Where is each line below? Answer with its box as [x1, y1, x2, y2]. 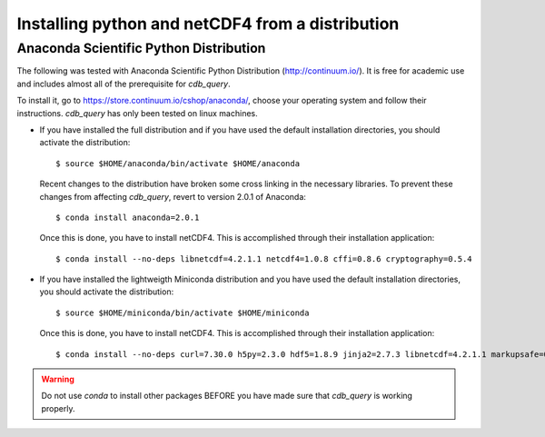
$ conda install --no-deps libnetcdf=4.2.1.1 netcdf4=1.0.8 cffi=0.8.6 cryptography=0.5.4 [55, 253, 472, 263]
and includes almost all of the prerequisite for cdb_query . [16, 78, 231, 89]
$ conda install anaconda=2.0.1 [55, 212, 200, 223]
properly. [41, 402, 75, 413]
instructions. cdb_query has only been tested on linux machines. [16, 107, 258, 118]
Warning [41, 373, 74, 385]
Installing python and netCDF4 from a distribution [16, 14, 400, 34]
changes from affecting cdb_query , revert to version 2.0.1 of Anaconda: [39, 191, 306, 202]
